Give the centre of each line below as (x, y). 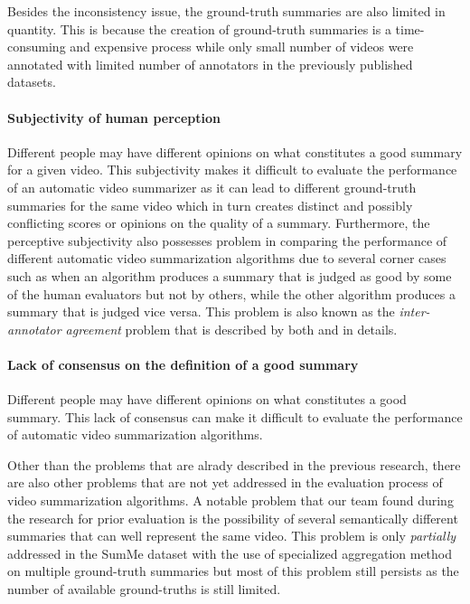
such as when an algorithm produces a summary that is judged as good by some (230, 275)
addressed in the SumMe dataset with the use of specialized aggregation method (230, 553)
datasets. (32, 82)
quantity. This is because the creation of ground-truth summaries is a (199, 28)
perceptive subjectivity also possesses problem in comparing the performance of (227, 240)
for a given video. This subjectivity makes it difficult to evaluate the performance (232, 170)
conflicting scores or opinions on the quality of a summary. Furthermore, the (219, 223)
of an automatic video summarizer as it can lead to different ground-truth (212, 187)
